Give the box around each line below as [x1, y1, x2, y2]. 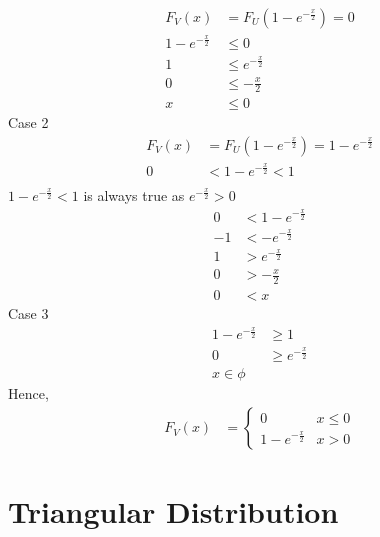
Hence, [8, 383, 49, 404]
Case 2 [8, 112, 49, 133]
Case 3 [8, 302, 49, 323]
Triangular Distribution [8, 491, 339, 532]
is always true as [83, 185, 185, 205]
